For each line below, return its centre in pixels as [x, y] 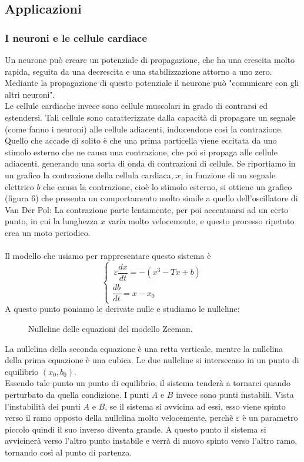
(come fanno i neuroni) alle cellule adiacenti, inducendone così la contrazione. [144, 129]
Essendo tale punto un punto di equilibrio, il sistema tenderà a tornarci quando [148, 383]
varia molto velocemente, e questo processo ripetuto [201, 221]
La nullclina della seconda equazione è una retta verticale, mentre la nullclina [144, 348]
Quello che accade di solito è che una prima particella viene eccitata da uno [141, 140]
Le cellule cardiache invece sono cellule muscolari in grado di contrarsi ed [136, 106]
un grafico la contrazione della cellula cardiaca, [89, 175]
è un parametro [270, 418]
